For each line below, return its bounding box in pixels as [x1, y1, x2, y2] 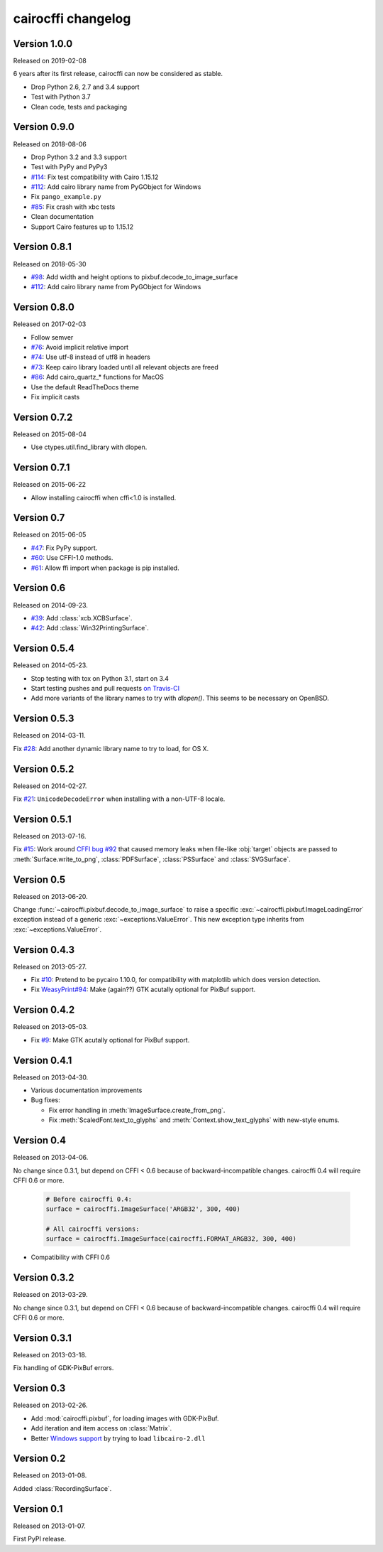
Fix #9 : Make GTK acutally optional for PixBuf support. [30, 1035, 190, 1044]
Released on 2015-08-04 [13, 430, 87, 438]
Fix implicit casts [30, 392, 80, 401]
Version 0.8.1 [13, 241, 72, 253]
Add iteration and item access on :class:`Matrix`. [30, 1424, 172, 1433]
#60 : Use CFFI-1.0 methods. [30, 554, 113, 562]
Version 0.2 [13, 1453, 66, 1465]
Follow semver [30, 333, 74, 341]
